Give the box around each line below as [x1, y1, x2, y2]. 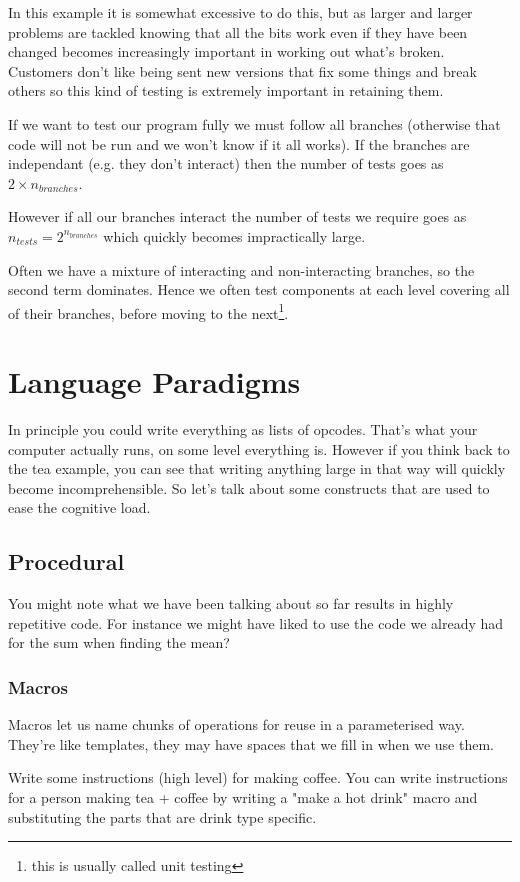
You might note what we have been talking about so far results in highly [8, 593, 454, 614]
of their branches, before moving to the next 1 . [8, 299, 289, 323]
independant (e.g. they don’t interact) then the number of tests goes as [8, 153, 444, 174]
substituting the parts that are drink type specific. [8, 806, 317, 827]
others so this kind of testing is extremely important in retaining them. [8, 80, 444, 101]
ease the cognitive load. [8, 497, 151, 518]
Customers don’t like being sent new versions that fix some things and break [8, 60, 477, 81]
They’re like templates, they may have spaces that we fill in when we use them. [8, 733, 494, 754]
